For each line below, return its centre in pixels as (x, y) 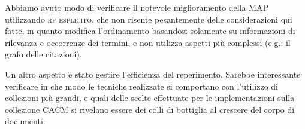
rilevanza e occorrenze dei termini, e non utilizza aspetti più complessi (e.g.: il (148, 42)
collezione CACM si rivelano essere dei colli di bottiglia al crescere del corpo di (150, 109)
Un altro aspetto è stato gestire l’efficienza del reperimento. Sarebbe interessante (153, 74)
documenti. (25, 121)
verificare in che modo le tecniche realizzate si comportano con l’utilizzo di (141, 86)
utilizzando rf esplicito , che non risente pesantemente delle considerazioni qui (149, 19)
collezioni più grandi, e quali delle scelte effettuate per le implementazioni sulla (150, 98)
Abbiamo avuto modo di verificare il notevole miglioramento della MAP (137, 7)
